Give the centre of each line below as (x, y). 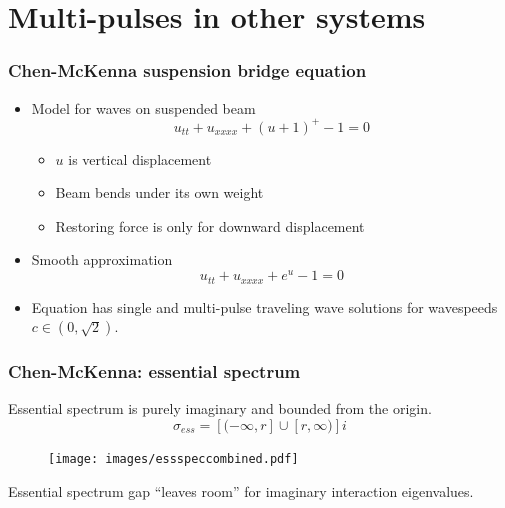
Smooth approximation (102, 259)
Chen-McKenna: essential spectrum (154, 371)
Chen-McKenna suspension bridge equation (187, 70)
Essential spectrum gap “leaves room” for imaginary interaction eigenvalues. (241, 490)
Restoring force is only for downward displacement (210, 225)
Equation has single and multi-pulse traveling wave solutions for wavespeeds (264, 306)
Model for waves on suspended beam (143, 107)
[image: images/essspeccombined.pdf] (173, 459)
